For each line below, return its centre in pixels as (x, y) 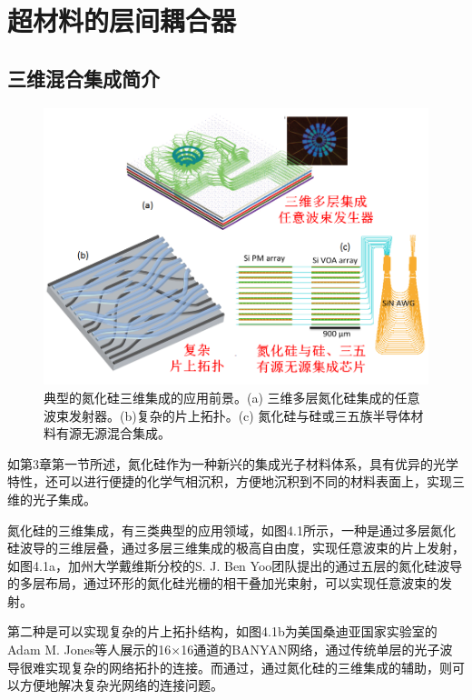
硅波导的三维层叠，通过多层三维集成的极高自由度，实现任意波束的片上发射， (236, 548)
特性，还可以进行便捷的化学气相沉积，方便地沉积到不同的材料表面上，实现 (230, 481)
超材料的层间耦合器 (122, 20)
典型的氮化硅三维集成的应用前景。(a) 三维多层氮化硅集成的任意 (232, 397)
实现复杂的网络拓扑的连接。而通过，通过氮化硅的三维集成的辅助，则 (248, 667)
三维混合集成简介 (84, 78)
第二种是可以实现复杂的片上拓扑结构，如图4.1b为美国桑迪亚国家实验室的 (222, 631)
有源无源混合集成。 (113, 433)
